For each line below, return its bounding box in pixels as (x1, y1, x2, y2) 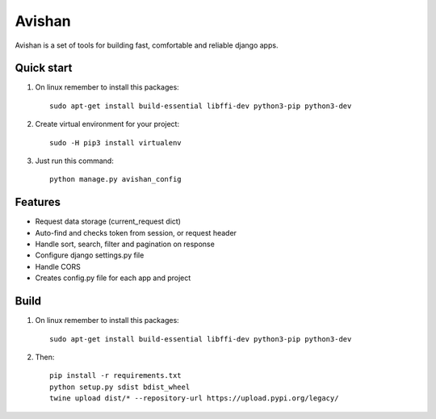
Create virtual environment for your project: (35, 119, 180, 129)
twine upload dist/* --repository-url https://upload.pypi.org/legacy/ (49, 394, 339, 403)
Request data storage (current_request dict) (35, 216, 182, 226)
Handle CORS (35, 262, 81, 271)
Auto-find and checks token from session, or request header (35, 228, 237, 237)
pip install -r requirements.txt (49, 371, 182, 380)
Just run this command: (35, 156, 115, 166)
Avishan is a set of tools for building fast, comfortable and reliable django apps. (15, 40, 279, 50)
